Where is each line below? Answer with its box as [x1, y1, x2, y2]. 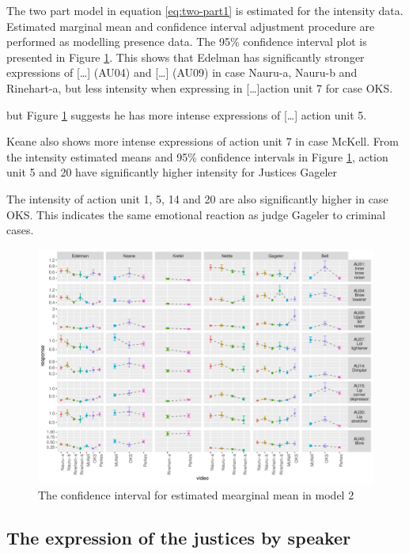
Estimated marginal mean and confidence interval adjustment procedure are [6, 17, 375, 34]
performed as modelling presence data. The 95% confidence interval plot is [6, 33, 367, 50]
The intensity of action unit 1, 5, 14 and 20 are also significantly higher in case [6, 190, 388, 207]
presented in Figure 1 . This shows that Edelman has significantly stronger [6, 48, 365, 65]
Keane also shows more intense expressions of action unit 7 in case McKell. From [6, 133, 399, 150]
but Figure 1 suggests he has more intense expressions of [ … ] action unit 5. [6, 106, 367, 123]
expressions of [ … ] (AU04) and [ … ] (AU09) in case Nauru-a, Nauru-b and [6, 64, 358, 81]
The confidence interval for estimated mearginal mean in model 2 [38, 486, 354, 503]
